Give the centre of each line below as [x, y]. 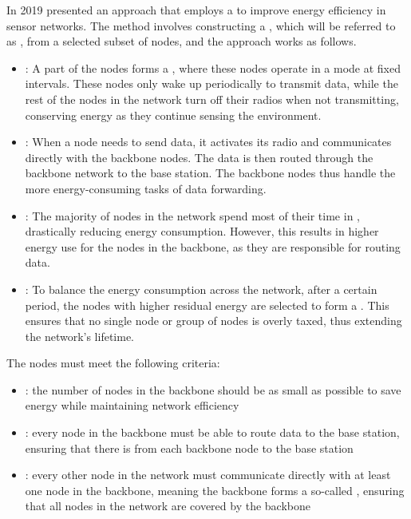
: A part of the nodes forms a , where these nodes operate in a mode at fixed [213, 67]
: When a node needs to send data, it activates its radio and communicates [208, 142]
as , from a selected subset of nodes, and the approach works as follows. [182, 41]
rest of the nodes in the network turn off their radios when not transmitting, [212, 99]
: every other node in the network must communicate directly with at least [208, 475]
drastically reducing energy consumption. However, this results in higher [202, 231]
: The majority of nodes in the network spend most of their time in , [192, 215]
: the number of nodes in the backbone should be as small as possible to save [213, 389]
